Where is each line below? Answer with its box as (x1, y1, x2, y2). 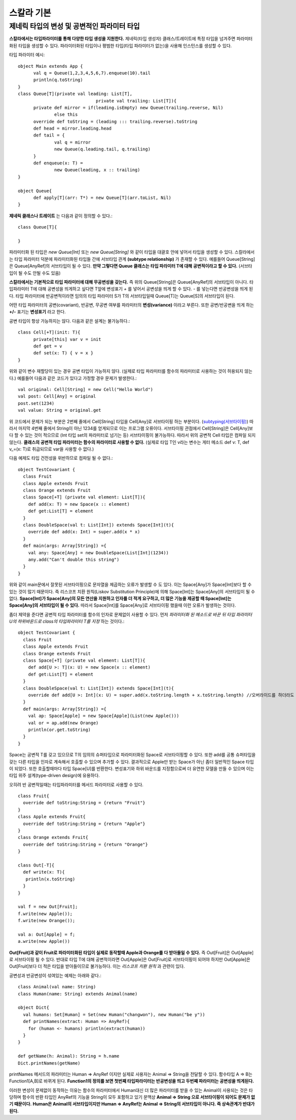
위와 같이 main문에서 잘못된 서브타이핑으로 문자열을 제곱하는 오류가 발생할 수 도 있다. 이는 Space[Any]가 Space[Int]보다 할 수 (9, 582, 252, 587)
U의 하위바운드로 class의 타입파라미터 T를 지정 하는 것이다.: (9, 619, 125, 625)
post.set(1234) (18, 400, 55, 406)
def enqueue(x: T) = (33, 160, 83, 166)
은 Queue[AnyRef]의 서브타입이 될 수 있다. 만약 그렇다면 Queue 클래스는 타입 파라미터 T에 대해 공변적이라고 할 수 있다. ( (9, 263, 240, 269)
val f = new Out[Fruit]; (18, 904, 78, 910)
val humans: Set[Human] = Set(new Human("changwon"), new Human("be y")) (23, 1012, 205, 1017)
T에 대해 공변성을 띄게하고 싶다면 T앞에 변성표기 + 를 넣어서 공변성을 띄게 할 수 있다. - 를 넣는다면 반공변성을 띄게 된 (30, 286, 254, 292)
